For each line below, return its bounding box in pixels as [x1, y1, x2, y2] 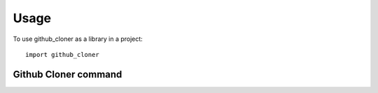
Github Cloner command [13, 68, 122, 80]
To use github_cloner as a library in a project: [13, 35, 143, 43]
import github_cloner [25, 51, 99, 58]
